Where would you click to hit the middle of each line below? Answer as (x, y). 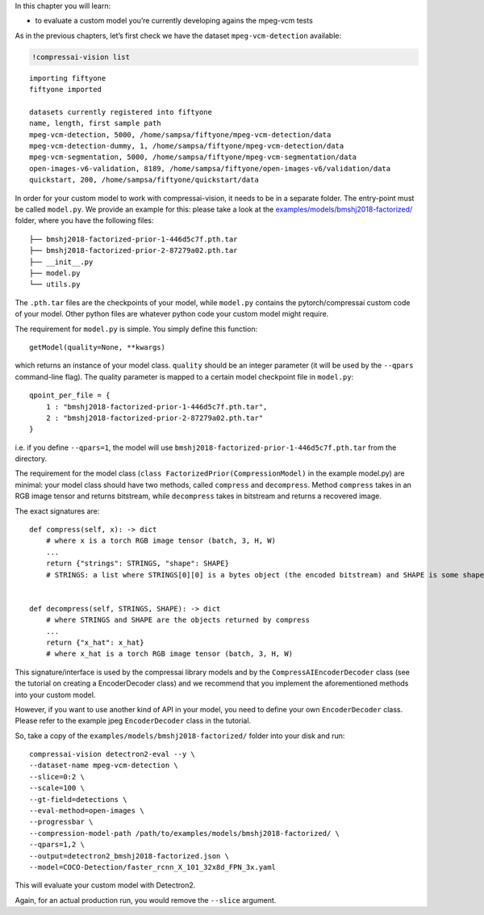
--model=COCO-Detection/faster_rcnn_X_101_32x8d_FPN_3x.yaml (152, 867)
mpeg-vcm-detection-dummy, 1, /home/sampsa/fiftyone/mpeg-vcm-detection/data (187, 146)
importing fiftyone (68, 78)
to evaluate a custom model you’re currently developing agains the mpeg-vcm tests (174, 21)
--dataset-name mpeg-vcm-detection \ (104, 766)
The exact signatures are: (57, 511)
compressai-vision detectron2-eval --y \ (112, 754)
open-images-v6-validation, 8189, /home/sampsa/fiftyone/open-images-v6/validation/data (210, 168)
